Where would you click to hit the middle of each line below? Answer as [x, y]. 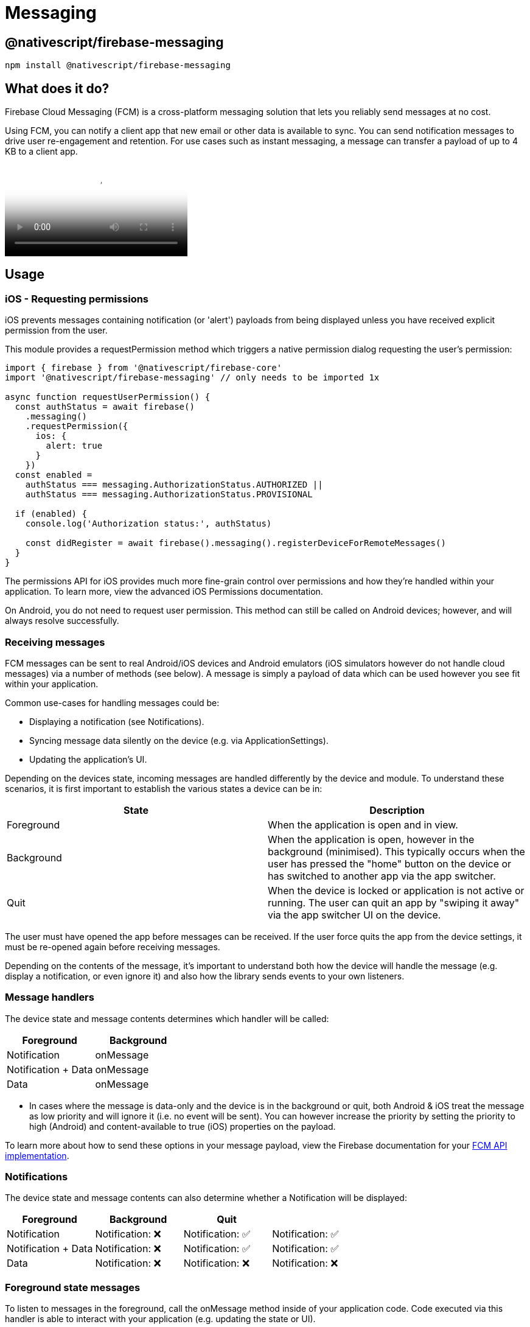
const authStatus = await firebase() [105, 407]
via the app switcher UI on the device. [354, 915]
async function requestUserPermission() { [108, 397]
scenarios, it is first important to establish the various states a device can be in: [164, 788]
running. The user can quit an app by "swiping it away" [394, 902]
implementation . [37, 1155]
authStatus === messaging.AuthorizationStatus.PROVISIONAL [169, 495]
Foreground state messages [73, 1287]
